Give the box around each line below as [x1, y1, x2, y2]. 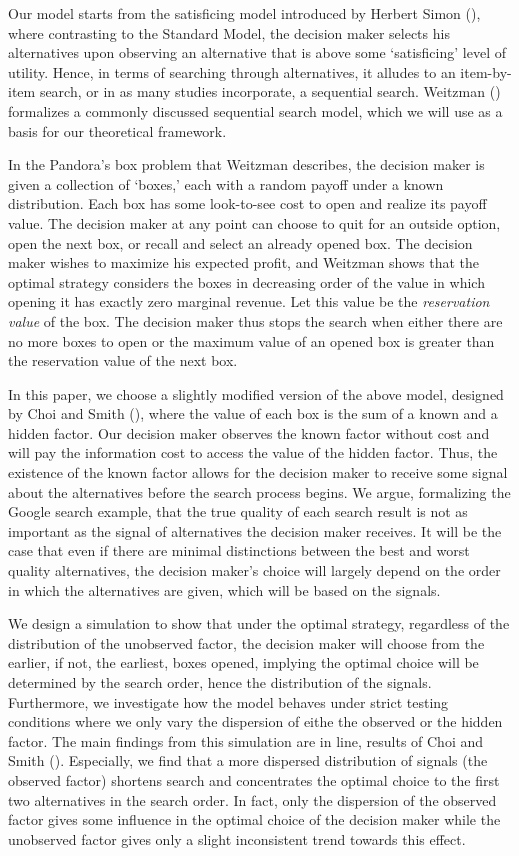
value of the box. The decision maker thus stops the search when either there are [8, 310, 503, 331]
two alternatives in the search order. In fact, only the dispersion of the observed [8, 789, 497, 810]
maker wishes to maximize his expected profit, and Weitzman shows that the [8, 252, 479, 273]
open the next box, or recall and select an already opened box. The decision [8, 232, 473, 253]
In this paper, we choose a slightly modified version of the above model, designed [8, 383, 504, 404]
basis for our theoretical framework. [8, 120, 227, 141]
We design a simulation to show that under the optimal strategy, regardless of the [8, 613, 510, 634]
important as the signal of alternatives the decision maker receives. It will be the [8, 520, 502, 541]
